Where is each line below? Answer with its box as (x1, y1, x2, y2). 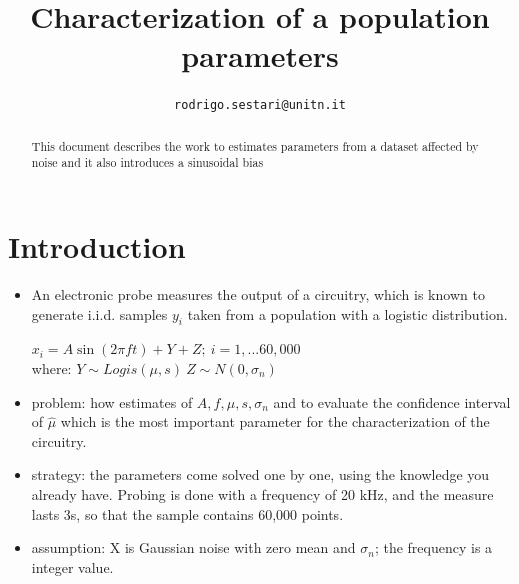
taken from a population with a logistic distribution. (187, 303, 508, 324)
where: (31, 358, 72, 378)
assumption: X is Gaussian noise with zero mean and (31, 537, 356, 558)
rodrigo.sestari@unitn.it (174, 98, 346, 113)
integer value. (31, 556, 114, 577)
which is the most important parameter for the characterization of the (60, 411, 490, 432)
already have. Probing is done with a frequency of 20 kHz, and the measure (31, 483, 494, 504)
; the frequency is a (374, 537, 493, 558)
